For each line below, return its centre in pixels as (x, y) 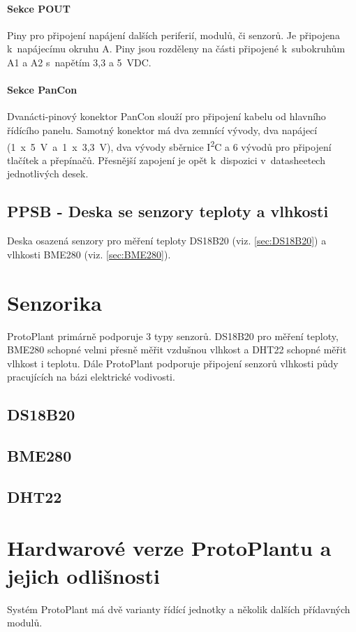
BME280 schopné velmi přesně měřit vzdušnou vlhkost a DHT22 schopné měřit (177, 350)
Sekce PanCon (42, 90)
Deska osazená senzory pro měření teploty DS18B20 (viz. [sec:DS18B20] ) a (167, 241)
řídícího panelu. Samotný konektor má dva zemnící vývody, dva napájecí (162, 130)
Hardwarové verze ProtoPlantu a (169, 548)
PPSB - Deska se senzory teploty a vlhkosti (168, 211)
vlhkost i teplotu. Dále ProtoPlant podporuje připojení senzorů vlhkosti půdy (173, 363)
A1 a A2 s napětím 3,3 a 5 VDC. (79, 62)
